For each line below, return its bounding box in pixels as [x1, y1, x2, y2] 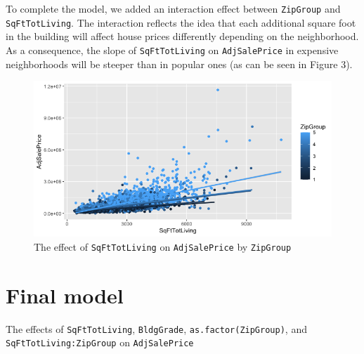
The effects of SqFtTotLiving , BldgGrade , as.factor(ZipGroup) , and [6, 321, 307, 336]
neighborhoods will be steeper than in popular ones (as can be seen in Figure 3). [6, 56, 353, 71]
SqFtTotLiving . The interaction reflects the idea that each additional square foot [6, 15, 356, 29]
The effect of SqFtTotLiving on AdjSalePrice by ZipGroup [34, 239, 292, 254]
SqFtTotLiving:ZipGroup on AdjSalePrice [6, 335, 194, 350]
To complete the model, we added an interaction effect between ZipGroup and [6, 1, 341, 15]
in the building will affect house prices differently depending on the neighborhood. [6, 29, 359, 44]
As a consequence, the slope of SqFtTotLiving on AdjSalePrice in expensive [6, 42, 339, 57]
